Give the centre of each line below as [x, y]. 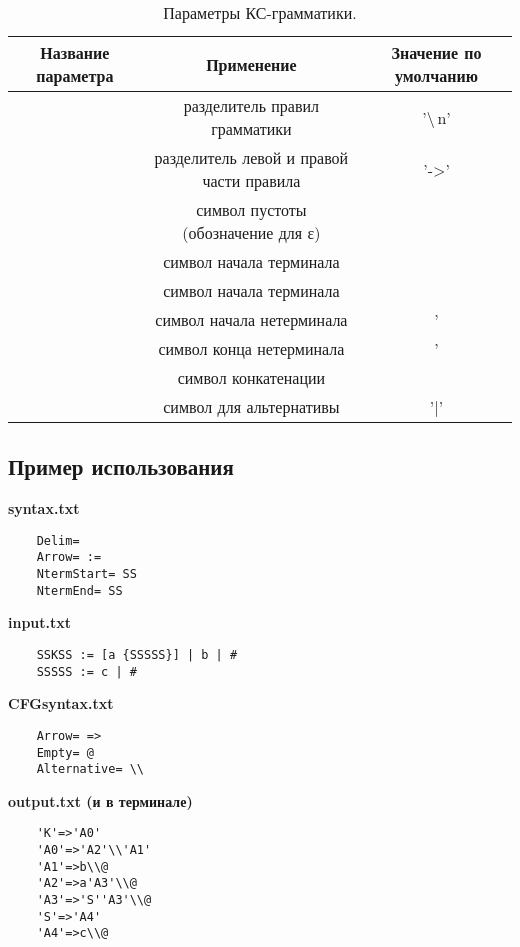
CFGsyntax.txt [61, 703]
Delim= [58, 540]
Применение [251, 64]
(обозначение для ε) [251, 232]
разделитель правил [251, 105]
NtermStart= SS [86, 574]
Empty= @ [65, 752]
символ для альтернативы [251, 406]
